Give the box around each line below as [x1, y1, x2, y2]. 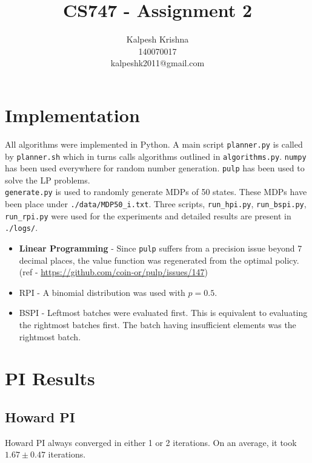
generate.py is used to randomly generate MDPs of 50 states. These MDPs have [5, 185, 307, 198]
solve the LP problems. [5, 173, 90, 186]
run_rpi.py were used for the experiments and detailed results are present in [5, 209, 291, 222]
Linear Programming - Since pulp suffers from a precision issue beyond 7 [19, 242, 302, 255]
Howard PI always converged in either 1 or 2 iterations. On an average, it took [5, 436, 297, 448]
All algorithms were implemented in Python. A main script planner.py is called [5, 137, 303, 150]
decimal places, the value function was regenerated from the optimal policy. [19, 253, 299, 266]
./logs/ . [5, 221, 38, 234]
